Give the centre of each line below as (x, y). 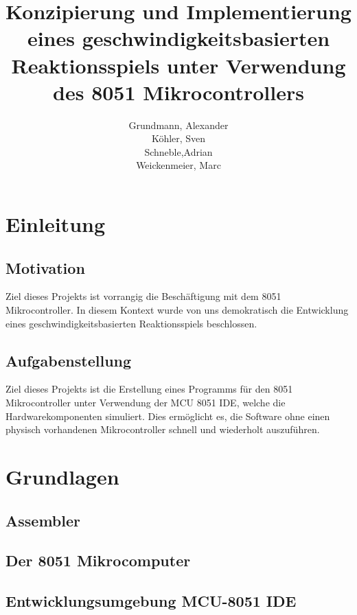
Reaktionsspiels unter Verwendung (178, 65)
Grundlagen (62, 476)
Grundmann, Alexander (178, 125)
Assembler (43, 520)
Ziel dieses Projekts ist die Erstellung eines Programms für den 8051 (149, 389)
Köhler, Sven (178, 138)
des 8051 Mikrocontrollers (178, 92)
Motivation (45, 267)
